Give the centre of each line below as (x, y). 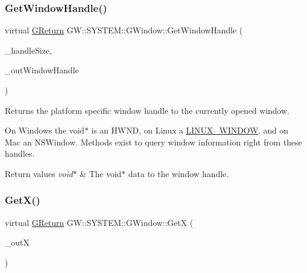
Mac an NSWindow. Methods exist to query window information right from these (153, 142)
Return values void (39, 173)
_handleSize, (28, 50)
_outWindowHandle (42, 70)
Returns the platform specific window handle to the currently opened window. (147, 110)
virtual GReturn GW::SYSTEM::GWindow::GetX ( (99, 222)
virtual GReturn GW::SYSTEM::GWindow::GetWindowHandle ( (124, 30)
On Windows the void (45, 130)
